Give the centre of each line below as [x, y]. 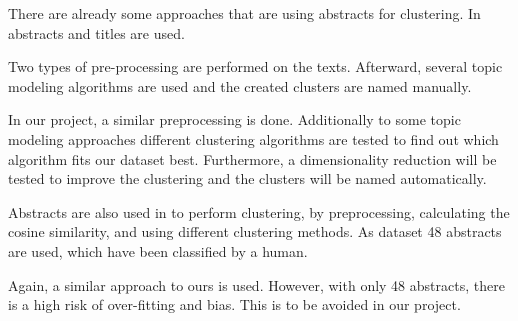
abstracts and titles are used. [96, 32]
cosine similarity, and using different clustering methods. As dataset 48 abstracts [255, 231]
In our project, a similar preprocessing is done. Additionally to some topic [234, 119]
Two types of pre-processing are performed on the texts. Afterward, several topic [255, 66]
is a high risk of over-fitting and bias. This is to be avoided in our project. [234, 304]
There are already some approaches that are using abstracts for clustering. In [244, 13]
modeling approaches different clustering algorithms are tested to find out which [253, 138]
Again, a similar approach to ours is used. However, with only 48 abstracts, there [256, 284]
